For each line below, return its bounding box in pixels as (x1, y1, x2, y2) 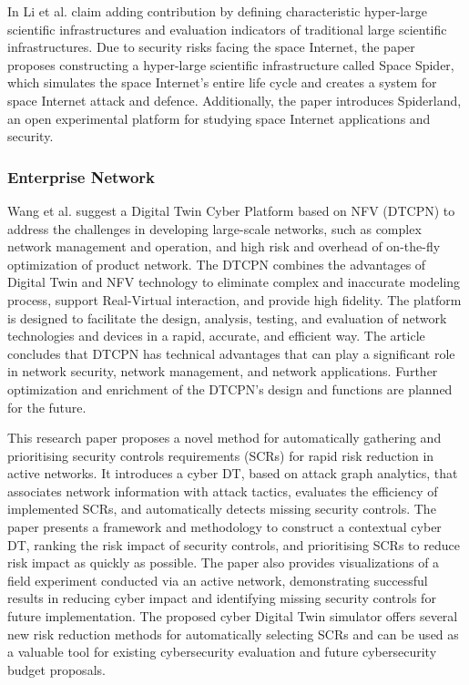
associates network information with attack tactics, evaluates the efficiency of (7, 481, 438, 500)
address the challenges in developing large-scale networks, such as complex (7, 219, 422, 238)
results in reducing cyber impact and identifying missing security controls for (7, 588, 436, 608)
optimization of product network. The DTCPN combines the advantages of (7, 254, 426, 273)
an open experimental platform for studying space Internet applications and (7, 108, 431, 128)
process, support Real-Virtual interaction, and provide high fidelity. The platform (7, 290, 462, 309)
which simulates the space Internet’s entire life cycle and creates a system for (7, 73, 437, 92)
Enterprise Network (7, 165, 156, 188)
